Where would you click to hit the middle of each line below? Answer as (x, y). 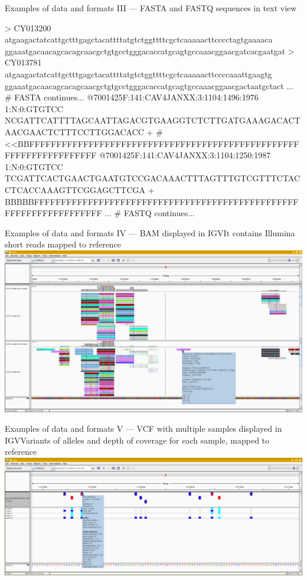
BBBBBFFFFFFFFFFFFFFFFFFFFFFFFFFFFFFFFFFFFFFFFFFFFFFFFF (152, 201)
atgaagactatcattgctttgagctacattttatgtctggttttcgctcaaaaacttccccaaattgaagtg (138, 74)
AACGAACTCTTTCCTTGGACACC (74, 131)
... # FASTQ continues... (150, 213)
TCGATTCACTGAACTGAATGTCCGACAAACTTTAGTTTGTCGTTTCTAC (153, 178)
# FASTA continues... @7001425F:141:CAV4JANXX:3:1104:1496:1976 (132, 97)
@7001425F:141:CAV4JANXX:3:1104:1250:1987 (185, 155)
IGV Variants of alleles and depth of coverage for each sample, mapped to (137, 440)
